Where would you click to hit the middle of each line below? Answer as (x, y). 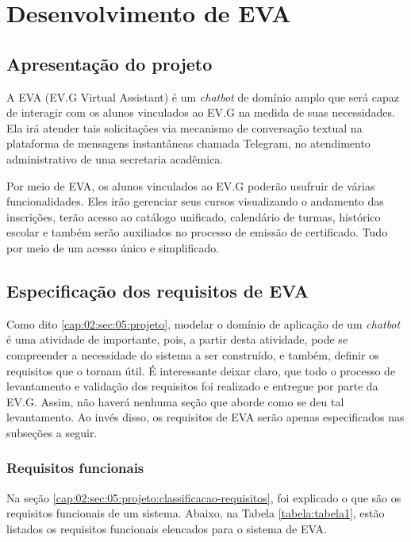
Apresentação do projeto (109, 63)
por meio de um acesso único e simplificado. (113, 247)
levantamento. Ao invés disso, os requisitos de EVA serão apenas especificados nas (205, 417)
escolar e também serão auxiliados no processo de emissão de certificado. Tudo (197, 232)
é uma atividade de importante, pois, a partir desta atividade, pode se (177, 339)
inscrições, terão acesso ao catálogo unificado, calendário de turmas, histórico (194, 216)
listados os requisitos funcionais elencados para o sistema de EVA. (167, 528)
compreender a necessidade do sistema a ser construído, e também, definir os (193, 354)
